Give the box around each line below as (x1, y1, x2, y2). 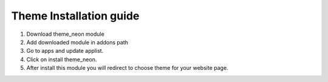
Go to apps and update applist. (26, 47, 104, 55)
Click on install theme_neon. (26, 55, 97, 63)
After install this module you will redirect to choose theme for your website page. (26, 64, 228, 72)
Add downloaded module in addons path (26, 38, 129, 46)
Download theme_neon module (26, 30, 104, 38)
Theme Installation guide (11, 9, 140, 22)
